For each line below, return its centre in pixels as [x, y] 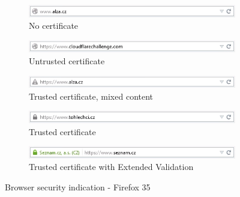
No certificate [54, 26]
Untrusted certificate [67, 61]
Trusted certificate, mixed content [91, 96]
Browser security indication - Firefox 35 [78, 187]
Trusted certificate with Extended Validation [111, 167]
